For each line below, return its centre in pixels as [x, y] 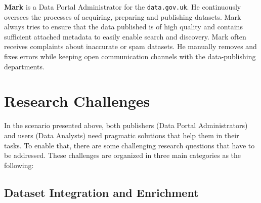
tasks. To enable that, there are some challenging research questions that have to [129, 145]
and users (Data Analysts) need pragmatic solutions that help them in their [122, 135]
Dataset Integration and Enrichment [101, 192]
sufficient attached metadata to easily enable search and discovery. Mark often [125, 36]
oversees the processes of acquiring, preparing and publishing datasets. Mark [123, 16]
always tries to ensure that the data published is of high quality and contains [123, 27]
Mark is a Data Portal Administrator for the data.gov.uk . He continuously [123, 7]
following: [19, 165]
